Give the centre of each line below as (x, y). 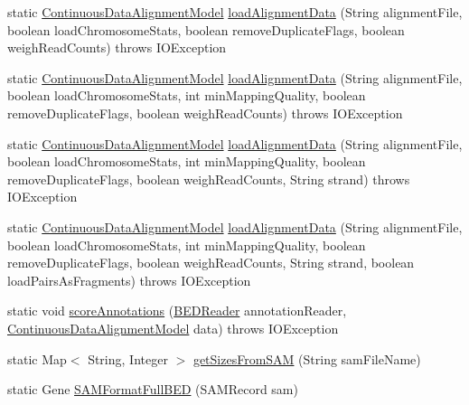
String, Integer (128, 358)
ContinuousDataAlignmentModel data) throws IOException (173, 328)
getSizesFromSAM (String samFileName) (307, 358)
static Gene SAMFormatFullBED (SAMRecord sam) (153, 389)
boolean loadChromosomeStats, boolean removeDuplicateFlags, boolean (206, 29)
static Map (37, 358)
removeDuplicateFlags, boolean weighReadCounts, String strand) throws (209, 179)
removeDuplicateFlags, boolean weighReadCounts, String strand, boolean (211, 263)
